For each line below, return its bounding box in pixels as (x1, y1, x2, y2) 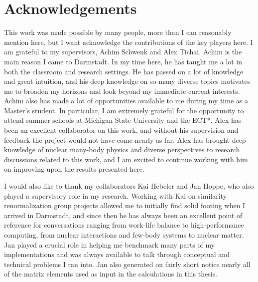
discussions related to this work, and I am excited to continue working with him (4, 154, 248, 164)
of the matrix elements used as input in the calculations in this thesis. (4, 269, 217, 279)
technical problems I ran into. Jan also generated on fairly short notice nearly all (4, 259, 251, 269)
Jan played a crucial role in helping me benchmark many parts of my (4, 239, 215, 250)
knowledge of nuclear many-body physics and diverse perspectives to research (4, 144, 240, 155)
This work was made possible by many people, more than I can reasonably (4, 27, 232, 37)
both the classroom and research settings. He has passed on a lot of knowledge (4, 66, 244, 76)
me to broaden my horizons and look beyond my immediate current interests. (4, 85, 240, 96)
